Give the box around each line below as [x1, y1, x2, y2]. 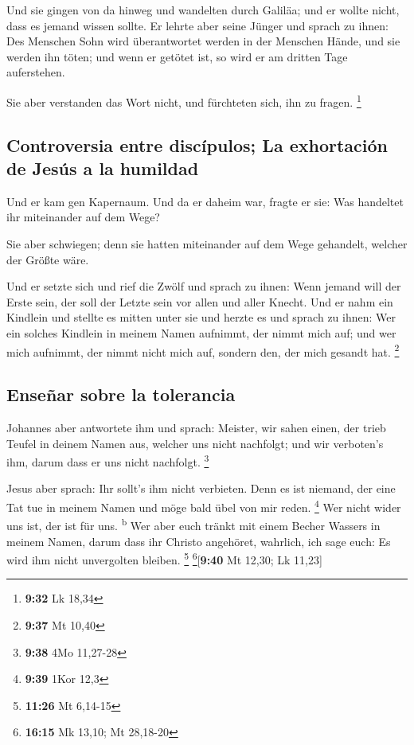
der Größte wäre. [6, 251, 89, 267]
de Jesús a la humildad [6, 156, 199, 180]
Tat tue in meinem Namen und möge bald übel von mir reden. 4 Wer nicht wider [6, 497, 401, 515]
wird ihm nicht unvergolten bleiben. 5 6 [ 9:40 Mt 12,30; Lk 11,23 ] [6, 549, 322, 568]
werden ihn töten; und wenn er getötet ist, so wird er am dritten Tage [6, 48, 348, 64]
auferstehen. [6, 64, 65, 80]
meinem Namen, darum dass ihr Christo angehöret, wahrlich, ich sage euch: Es [6, 532, 391, 549]
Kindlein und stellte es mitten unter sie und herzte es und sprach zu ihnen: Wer [6, 309, 396, 326]
